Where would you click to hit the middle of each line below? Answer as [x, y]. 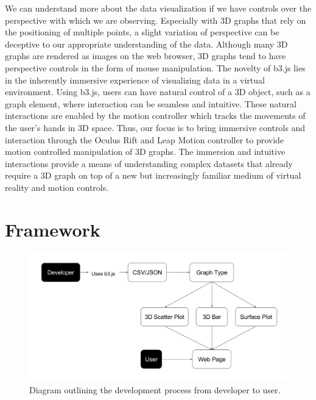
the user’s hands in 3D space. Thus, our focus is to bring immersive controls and [155, 127]
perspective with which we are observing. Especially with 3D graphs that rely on [156, 20]
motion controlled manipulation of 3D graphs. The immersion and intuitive [145, 152]
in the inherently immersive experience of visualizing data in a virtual [135, 80]
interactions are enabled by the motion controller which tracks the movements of [155, 116]
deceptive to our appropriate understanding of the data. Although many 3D [146, 44]
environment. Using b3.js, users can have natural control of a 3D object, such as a [158, 92]
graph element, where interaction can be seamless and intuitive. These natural [151, 103]
